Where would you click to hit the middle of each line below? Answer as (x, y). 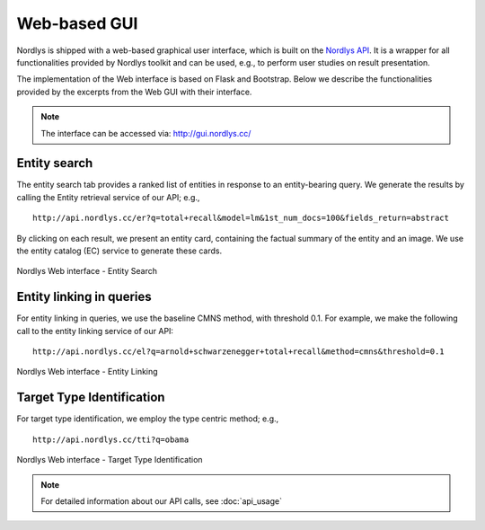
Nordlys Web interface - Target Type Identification (110, 460)
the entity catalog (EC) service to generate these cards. (119, 251)
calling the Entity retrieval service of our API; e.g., (108, 197)
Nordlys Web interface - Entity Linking (87, 372)
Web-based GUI (77, 23)
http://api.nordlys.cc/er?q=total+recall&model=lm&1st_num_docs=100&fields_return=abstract (241, 218)
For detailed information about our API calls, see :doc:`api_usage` (162, 501)
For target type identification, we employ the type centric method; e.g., (148, 419)
